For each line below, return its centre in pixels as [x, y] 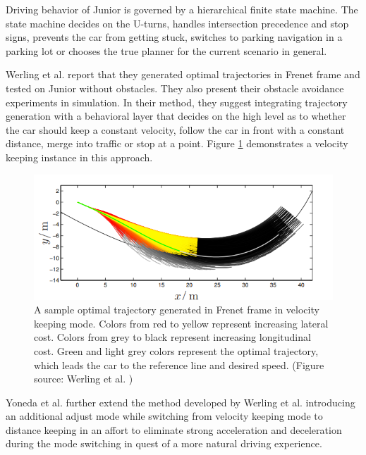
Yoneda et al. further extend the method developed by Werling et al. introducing [181, 402]
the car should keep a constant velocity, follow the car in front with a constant [175, 129]
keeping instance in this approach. [79, 157]
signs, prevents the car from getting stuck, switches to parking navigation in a [174, 37]
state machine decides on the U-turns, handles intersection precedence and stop [177, 23]
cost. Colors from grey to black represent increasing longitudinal [172, 337]
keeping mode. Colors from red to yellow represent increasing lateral [181, 323]
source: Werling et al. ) [84, 379]
